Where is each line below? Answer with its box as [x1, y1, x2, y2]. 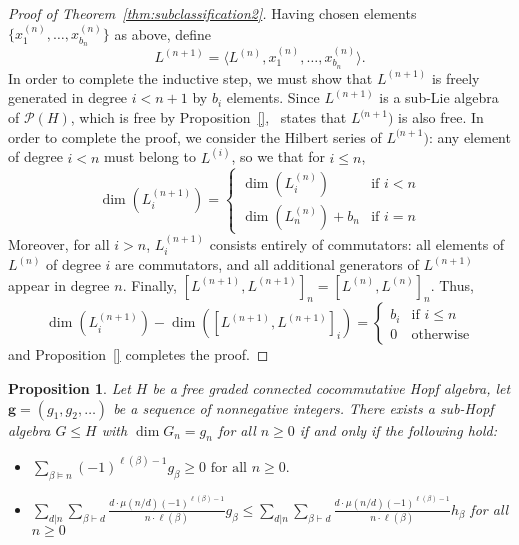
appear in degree [8, 274, 110, 295]
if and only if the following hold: [299, 419, 498, 440]
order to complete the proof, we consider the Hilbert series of [8, 126, 382, 147]
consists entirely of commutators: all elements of [209, 233, 505, 254]
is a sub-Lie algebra [379, 87, 499, 108]
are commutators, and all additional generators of [115, 254, 419, 275]
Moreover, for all [8, 233, 110, 254]
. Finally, [122, 274, 177, 295]
